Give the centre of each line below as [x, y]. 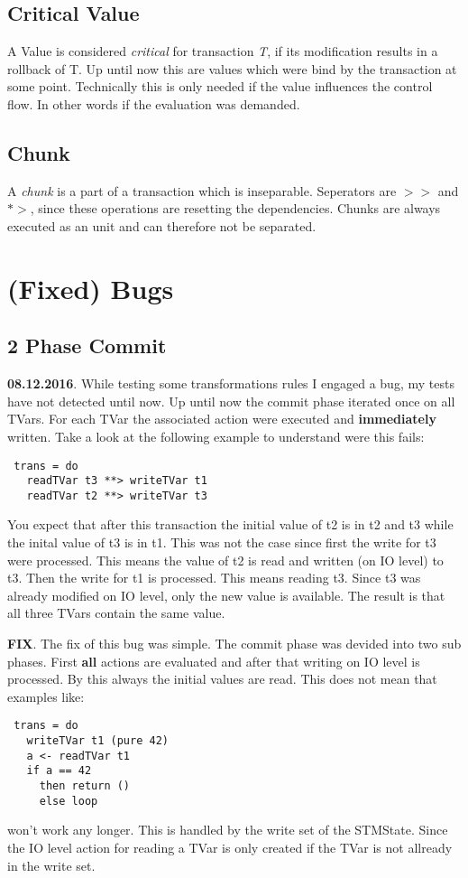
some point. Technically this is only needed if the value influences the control [220, 86]
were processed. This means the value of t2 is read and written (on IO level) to [225, 560]
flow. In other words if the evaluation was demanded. [154, 103]
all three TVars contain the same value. [116, 613]
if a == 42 [59, 771]
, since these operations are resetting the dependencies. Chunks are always [235, 208]
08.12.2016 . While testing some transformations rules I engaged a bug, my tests [231, 383]
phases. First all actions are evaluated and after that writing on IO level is [214, 661]
